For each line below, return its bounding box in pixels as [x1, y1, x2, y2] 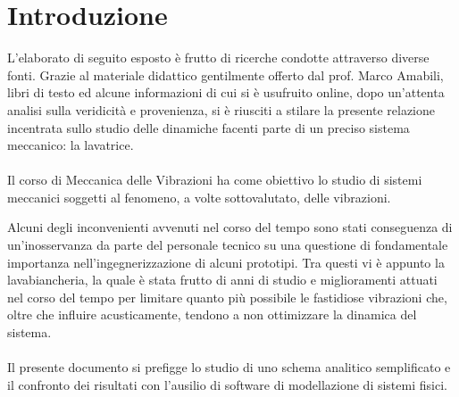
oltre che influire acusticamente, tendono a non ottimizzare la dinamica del [7, 305, 417, 324]
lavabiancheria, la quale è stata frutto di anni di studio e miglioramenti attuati [7, 270, 438, 289]
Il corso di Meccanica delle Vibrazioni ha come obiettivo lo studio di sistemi [7, 170, 422, 189]
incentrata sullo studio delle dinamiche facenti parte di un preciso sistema [7, 118, 410, 136]
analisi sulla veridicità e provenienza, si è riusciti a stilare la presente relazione [7, 100, 435, 119]
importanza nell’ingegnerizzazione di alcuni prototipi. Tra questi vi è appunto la [7, 252, 445, 271]
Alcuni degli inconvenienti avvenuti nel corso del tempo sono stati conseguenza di [7, 218, 453, 236]
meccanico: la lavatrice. [7, 136, 134, 154]
